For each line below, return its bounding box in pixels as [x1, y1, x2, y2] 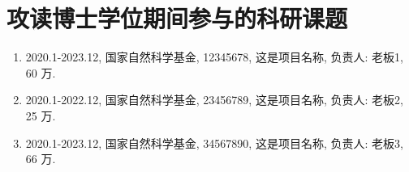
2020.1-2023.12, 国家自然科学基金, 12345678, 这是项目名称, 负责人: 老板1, [25, 48, 403, 65]
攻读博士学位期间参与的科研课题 [6, 2, 348, 35]
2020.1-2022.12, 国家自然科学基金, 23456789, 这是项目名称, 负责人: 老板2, [25, 91, 403, 108]
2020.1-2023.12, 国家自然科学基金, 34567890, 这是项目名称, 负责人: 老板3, [25, 134, 403, 151]
